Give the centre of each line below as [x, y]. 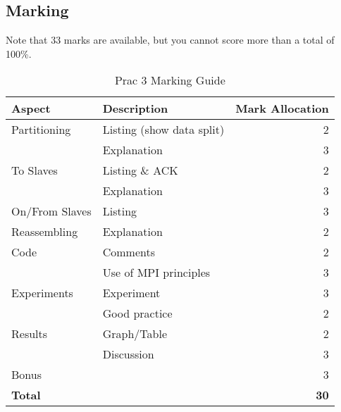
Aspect [31, 108]
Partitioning [41, 130]
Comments [129, 252]
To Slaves [35, 170]
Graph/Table [135, 334]
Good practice [137, 313]
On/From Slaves [51, 211]
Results [30, 334]
